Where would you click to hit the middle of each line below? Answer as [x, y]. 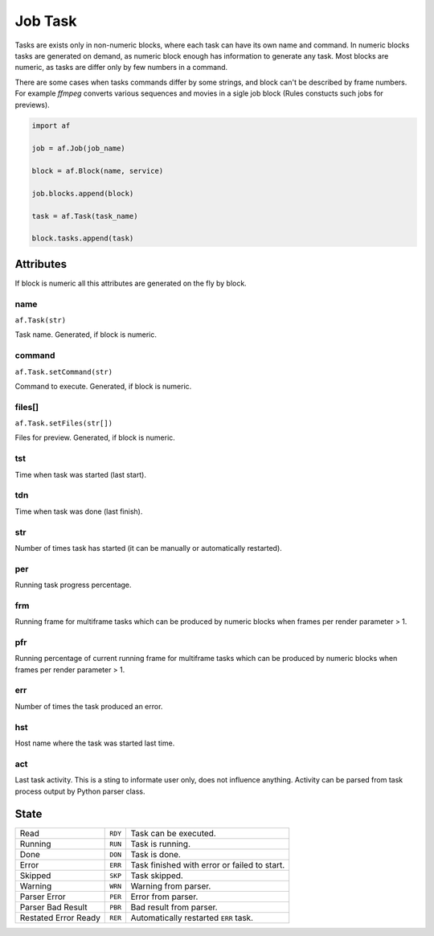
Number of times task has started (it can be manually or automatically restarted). [149, 548]
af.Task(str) [41, 320]
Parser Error [43, 897]
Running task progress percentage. [73, 585]
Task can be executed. [173, 834]
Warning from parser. [171, 886]
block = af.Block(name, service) [98, 171]
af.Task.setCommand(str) [63, 372]
